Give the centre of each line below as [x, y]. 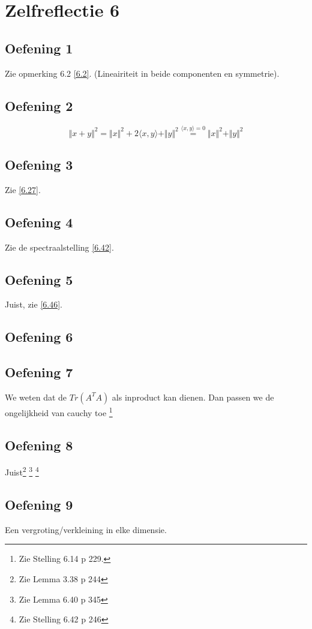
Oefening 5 [39, 279]
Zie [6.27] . [23, 189]
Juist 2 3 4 [22, 471]
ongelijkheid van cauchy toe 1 [59, 411]
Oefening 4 [39, 222]
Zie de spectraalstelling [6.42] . [59, 247]
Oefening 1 [39, 48]
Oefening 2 [39, 105]
